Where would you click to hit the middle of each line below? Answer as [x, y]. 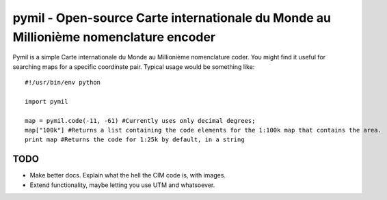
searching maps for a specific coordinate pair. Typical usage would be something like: [134, 67]
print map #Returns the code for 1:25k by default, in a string [135, 140]
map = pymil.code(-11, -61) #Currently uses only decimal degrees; [140, 120]
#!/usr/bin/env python [63, 83]
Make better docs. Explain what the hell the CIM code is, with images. [128, 175]
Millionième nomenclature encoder [114, 37]
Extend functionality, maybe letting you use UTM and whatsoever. [122, 185]
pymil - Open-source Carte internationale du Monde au [172, 18]
